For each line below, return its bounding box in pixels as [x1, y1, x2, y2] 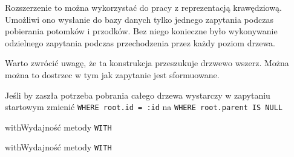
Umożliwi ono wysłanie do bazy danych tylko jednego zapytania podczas [5, 13, 273, 25]
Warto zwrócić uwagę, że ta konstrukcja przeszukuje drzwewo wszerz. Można [5, 57, 289, 69]
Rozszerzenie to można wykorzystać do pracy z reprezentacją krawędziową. [5, 1, 282, 13]
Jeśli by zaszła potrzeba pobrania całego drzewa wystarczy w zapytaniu [5, 88, 270, 101]
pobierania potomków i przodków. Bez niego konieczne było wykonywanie [5, 25, 278, 37]
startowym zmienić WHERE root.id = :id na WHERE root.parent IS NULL [5, 100, 283, 113]
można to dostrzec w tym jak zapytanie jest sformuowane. [5, 68, 220, 81]
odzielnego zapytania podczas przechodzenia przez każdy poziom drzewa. [5, 36, 276, 49]
